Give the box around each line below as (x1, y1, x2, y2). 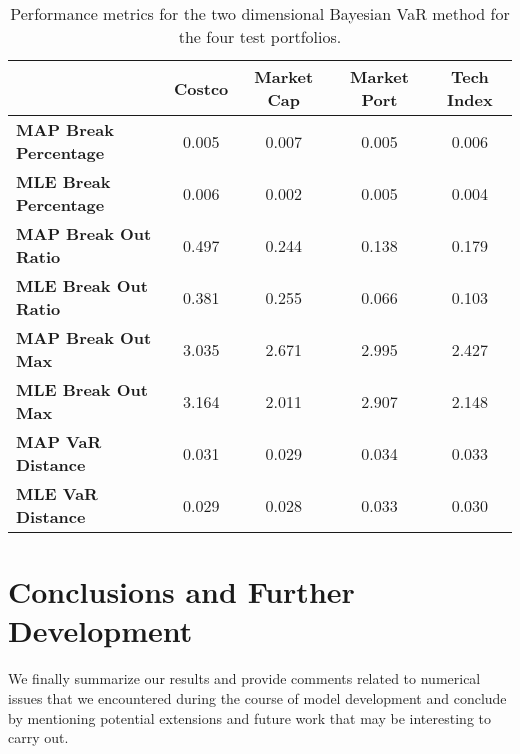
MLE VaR (16, 482, 98, 505)
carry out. (8, 727, 69, 748)
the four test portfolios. (178, 25, 342, 48)
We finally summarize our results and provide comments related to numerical (8, 668, 481, 689)
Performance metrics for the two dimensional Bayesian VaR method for (10, 2, 510, 25)
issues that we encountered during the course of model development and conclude (8, 687, 507, 708)
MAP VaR (16, 430, 102, 453)
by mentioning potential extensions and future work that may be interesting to (8, 707, 491, 728)
